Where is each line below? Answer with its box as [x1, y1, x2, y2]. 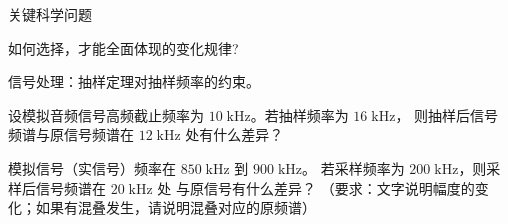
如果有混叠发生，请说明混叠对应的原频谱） [35, 197, 316, 218]
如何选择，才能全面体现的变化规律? [8, 37, 239, 58]
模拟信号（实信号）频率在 [8, 157, 176, 178]
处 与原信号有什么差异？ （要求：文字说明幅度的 [157, 177, 475, 198]
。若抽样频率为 [250, 104, 349, 125]
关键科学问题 [8, 4, 92, 24]
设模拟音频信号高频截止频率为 [8, 104, 204, 125]
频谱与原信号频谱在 [8, 124, 134, 145]
